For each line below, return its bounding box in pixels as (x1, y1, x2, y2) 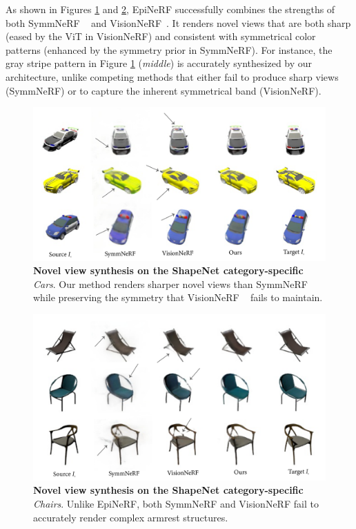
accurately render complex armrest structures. (33, 510, 228, 524)
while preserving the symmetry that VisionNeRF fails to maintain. (33, 290, 323, 305)
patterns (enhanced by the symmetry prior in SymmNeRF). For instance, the (6, 42, 333, 57)
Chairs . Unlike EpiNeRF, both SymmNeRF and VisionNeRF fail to (33, 497, 319, 511)
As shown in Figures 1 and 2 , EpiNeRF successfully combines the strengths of (6, 2, 335, 16)
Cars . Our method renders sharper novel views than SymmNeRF (33, 276, 308, 291)
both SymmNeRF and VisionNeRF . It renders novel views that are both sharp (6, 15, 351, 30)
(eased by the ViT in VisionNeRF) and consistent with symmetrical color (6, 29, 316, 44)
